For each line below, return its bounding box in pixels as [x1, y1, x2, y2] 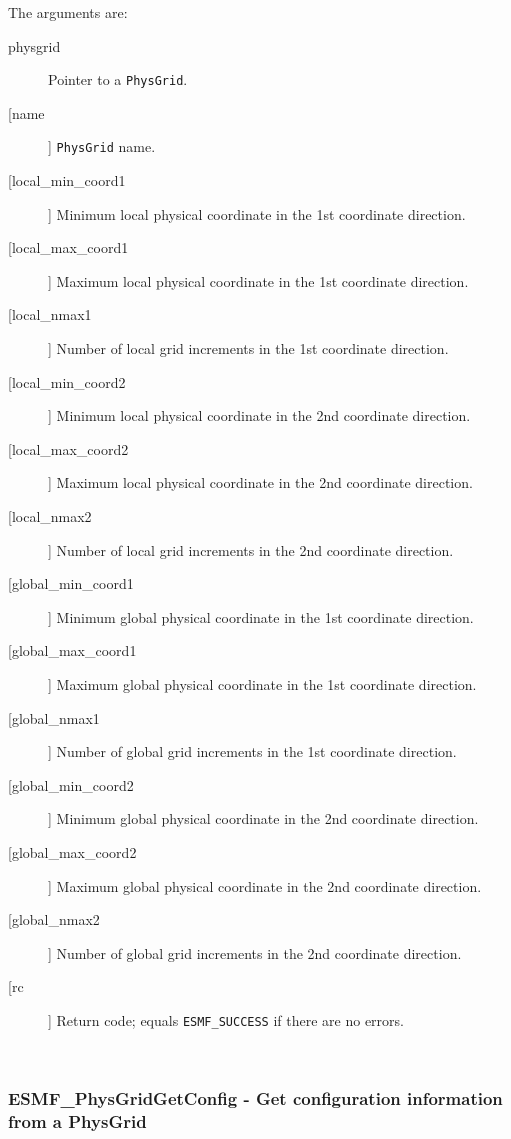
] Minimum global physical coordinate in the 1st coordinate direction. [48, 606, 474, 627]
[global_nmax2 [8, 909, 100, 930]
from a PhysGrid [8, 1109, 147, 1134]
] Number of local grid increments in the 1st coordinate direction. [48, 338, 449, 359]
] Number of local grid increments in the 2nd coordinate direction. [48, 539, 454, 560]
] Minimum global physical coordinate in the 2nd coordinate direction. [48, 808, 479, 829]
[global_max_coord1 [8, 640, 137, 661]
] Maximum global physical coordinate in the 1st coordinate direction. [48, 674, 477, 694]
